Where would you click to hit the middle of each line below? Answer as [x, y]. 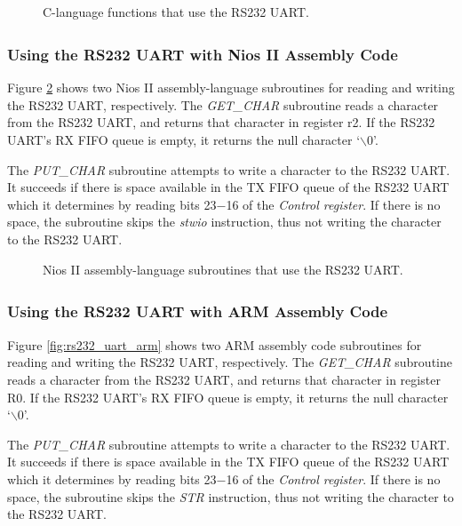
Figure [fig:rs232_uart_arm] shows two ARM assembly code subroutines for [215, 344]
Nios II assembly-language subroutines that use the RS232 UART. [223, 269]
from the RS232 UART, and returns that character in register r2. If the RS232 [221, 122]
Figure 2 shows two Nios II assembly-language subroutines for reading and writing [231, 88]
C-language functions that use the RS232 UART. [176, 12]
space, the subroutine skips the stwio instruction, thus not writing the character [224, 222]
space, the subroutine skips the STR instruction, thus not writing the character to [231, 496]
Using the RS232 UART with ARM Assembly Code [198, 311]
